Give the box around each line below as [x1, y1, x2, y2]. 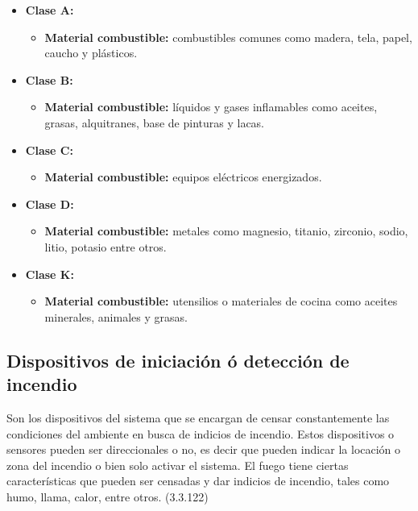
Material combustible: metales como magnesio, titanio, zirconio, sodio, [44, 222, 408, 239]
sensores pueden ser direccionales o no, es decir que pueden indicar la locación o [6, 441, 401, 458]
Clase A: [25, 2, 74, 18]
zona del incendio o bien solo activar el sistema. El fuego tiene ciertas [6, 456, 349, 473]
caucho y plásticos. [44, 44, 138, 61]
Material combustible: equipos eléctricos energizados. [44, 168, 322, 185]
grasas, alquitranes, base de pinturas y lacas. [44, 114, 265, 131]
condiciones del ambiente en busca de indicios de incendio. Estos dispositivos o [6, 425, 395, 442]
